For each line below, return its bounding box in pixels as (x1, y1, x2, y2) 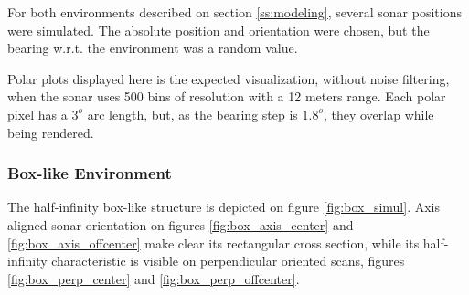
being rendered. (7, 122, 94, 142)
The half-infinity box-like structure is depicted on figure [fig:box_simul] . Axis (7, 197, 440, 216)
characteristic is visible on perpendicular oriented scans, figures (51, 251, 405, 270)
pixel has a (7, 104, 68, 123)
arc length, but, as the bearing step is (87, 104, 298, 123)
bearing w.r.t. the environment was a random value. (7, 38, 298, 58)
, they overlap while (323, 104, 434, 123)
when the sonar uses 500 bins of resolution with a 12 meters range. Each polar (7, 87, 446, 106)
